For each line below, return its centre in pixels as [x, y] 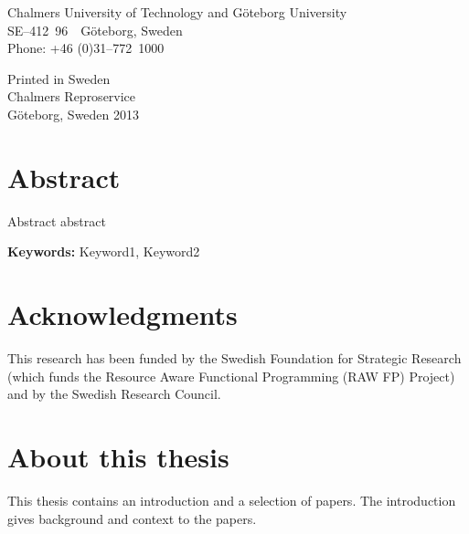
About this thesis [118, 456]
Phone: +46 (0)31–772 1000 [86, 48]
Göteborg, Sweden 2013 [74, 114]
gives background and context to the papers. [132, 518]
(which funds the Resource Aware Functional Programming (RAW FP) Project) [231, 376]
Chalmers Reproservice [72, 96]
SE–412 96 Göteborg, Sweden [95, 30]
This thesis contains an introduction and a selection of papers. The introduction [232, 500]
